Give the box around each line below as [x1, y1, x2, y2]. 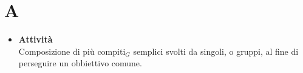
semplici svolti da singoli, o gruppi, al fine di [133, 44, 299, 57]
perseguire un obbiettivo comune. [18, 57, 142, 69]
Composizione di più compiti [18, 44, 126, 57]
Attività [18, 33, 53, 46]
